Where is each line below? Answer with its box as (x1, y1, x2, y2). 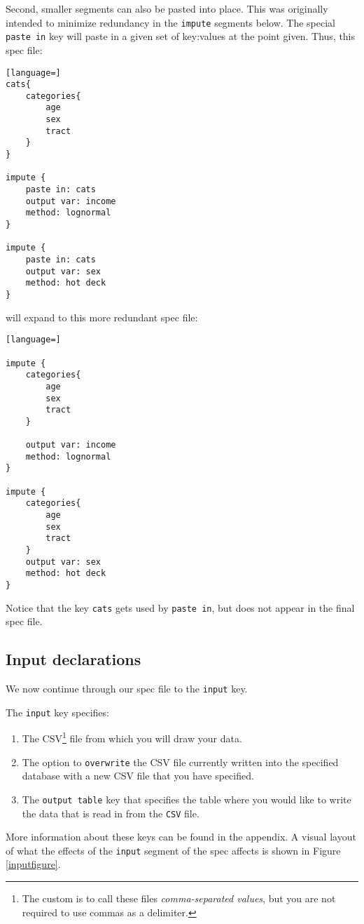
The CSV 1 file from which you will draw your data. (22, 729, 242, 746)
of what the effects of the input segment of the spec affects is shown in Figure (6, 843, 341, 857)
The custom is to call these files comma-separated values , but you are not (22, 891, 336, 906)
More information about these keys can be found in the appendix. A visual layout (6, 829, 356, 844)
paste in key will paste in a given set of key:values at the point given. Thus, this (6, 29, 356, 43)
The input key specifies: (6, 704, 109, 719)
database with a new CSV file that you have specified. (22, 768, 254, 783)
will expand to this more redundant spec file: (6, 309, 198, 324)
